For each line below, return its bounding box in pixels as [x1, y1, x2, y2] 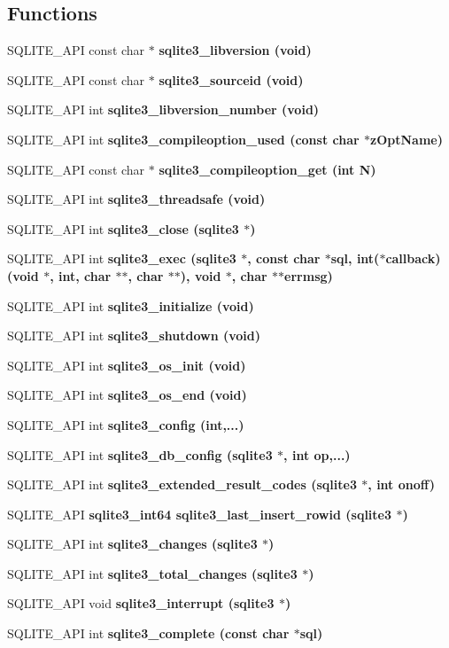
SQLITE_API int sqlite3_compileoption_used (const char [7, 129, 360, 148]
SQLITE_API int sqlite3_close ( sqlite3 [7, 219, 239, 238]
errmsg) [284, 266, 333, 285]
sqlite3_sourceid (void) [159, 70, 304, 89]
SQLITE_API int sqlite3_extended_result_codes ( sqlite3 [7, 475, 357, 494]
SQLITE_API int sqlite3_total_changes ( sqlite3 [7, 564, 298, 582]
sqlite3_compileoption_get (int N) [159, 160, 376, 178]
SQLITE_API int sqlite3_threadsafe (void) [7, 190, 266, 208]
